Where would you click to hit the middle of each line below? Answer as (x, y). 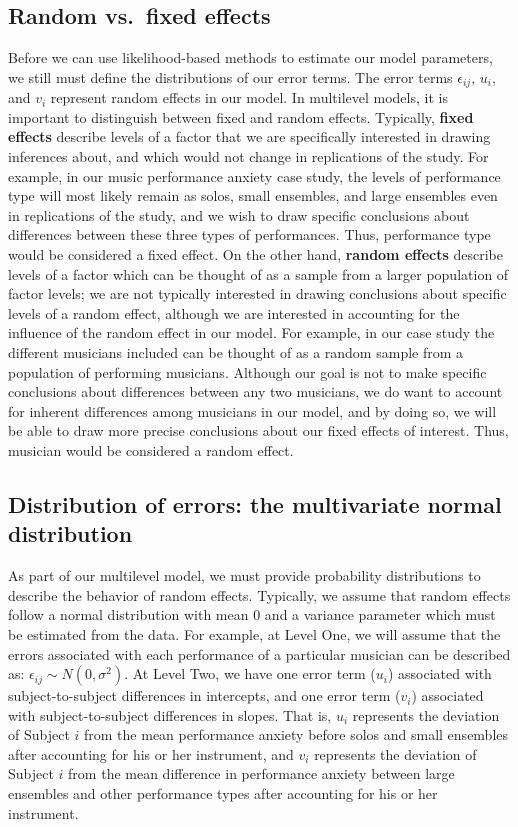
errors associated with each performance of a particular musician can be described (259, 653)
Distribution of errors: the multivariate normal (255, 503)
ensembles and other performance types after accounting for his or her (223, 793)
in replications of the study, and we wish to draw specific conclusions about (239, 214)
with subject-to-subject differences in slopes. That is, (170, 714)
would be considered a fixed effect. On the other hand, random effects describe (255, 254)
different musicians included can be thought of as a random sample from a (236, 351)
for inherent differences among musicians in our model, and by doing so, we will (252, 410)
